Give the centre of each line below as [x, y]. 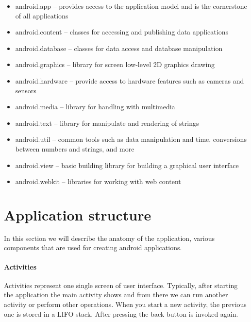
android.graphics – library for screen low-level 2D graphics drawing [115, 64]
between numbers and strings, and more [75, 148]
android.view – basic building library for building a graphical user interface [127, 165]
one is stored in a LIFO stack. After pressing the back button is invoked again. [121, 314]
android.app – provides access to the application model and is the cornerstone [131, 6]
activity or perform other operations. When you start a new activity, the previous [125, 304]
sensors [26, 90]
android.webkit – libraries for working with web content [98, 181]
